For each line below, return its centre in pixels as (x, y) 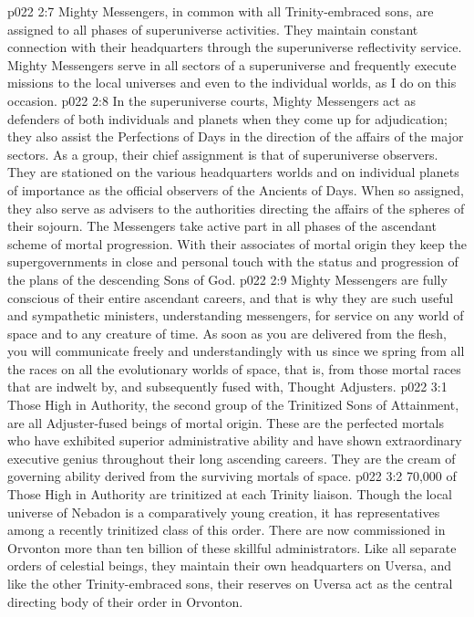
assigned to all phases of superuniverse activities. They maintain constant (213, 29)
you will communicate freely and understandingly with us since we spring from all (236, 351)
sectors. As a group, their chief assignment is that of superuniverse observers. (223, 154)
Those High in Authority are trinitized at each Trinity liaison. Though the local (230, 494)
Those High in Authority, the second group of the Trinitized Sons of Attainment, (233, 405)
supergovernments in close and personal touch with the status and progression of (233, 261)
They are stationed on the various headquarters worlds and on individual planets (233, 172)
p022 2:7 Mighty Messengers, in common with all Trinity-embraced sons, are (221, 11)
